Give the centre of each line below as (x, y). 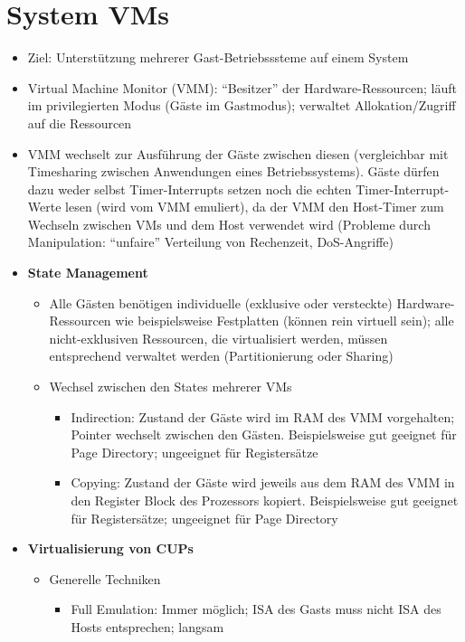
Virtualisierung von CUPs (110, 548)
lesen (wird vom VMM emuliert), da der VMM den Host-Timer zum (255, 207)
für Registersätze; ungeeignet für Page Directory (204, 518)
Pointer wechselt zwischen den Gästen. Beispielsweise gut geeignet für (264, 434)
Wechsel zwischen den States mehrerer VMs (171, 387)
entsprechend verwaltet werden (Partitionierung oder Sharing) (221, 356)
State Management (88, 273)
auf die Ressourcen (80, 123)
